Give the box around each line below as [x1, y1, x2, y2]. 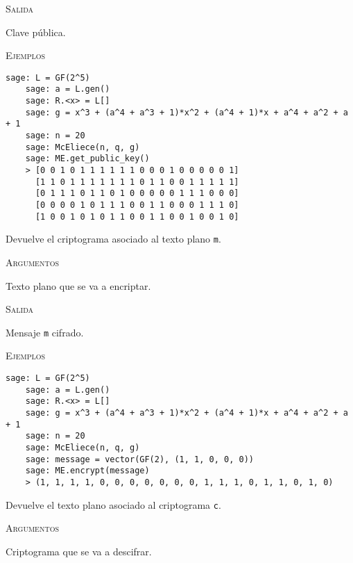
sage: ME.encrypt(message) [25, 466, 150, 476]
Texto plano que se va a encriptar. [6, 278, 151, 293]
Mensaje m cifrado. [6, 325, 84, 339]
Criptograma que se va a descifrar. [6, 544, 152, 558]
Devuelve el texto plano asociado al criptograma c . [6, 497, 221, 512]
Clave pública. [6, 24, 66, 39]
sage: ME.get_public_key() [25, 154, 150, 164]
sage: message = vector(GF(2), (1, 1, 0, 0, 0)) [25, 454, 254, 464]
